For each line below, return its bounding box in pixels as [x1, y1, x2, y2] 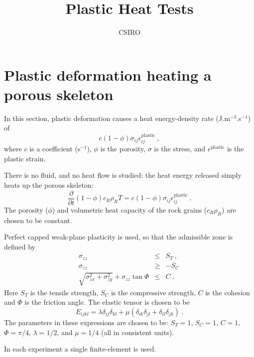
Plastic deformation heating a [4, 64, 212, 85]
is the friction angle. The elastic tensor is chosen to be [24, 297, 190, 307]
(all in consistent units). [101, 327, 174, 337]
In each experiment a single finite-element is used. [4, 344, 156, 354]
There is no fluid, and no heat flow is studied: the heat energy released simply [4, 170, 242, 180]
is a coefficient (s [29, 143, 81, 154]
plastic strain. [4, 153, 46, 163]
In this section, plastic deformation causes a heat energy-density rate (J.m [4, 113, 230, 123]
